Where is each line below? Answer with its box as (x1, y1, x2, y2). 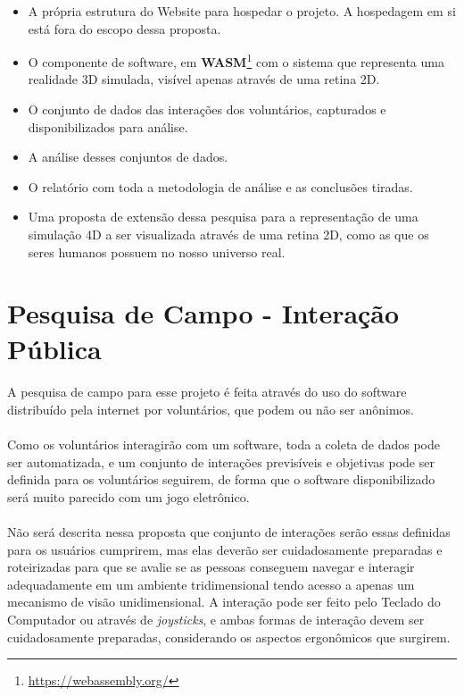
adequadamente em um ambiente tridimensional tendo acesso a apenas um (7, 574, 415, 593)
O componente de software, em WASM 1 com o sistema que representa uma (28, 50, 444, 71)
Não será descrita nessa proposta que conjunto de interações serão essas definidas (7, 523, 451, 541)
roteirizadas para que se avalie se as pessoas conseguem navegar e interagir (7, 558, 415, 576)
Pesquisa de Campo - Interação (7, 295, 400, 331)
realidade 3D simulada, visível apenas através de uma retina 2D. (28, 70, 380, 88)
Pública (7, 330, 102, 366)
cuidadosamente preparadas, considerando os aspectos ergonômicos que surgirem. (7, 627, 451, 646)
